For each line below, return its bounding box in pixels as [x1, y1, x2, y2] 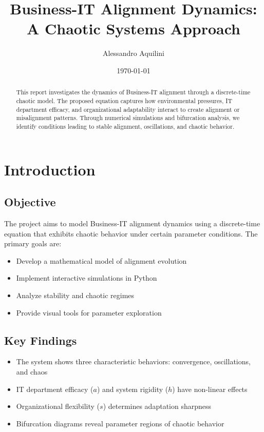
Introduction [4, 159, 96, 180]
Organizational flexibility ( [16, 401, 100, 411]
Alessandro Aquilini [103, 48, 164, 58]
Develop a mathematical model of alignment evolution [16, 255, 187, 266]
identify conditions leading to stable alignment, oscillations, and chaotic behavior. [16, 122, 235, 130]
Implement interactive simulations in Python [16, 272, 157, 283]
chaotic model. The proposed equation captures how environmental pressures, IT [16, 96, 233, 105]
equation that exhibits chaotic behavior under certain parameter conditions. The [4, 228, 258, 239]
